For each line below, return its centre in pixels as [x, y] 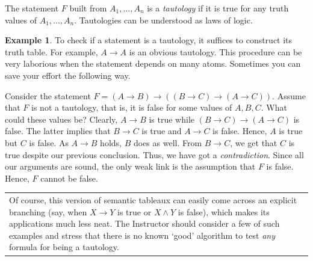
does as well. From [168, 142]
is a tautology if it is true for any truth [218, 8]
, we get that [254, 142]
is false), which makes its [224, 211]
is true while [172, 119]
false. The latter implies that [58, 131]
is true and [162, 131]
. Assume [289, 95]
